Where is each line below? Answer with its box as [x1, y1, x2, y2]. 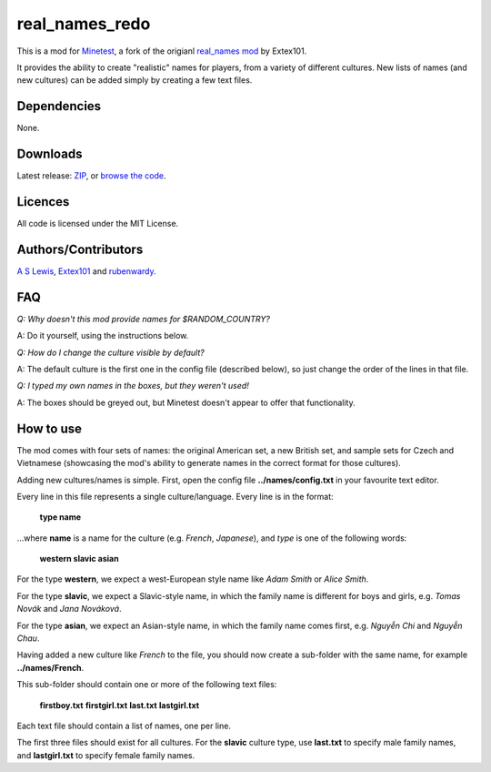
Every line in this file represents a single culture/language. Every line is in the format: [16, 491, 334, 502]
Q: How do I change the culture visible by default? [16, 347, 205, 358]
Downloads [16, 147, 83, 162]
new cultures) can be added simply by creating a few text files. [16, 75, 253, 86]
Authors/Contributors [16, 241, 144, 257]
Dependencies [16, 98, 102, 114]
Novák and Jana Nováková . [16, 604, 122, 615]
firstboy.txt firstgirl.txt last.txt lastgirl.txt [39, 699, 200, 710]
